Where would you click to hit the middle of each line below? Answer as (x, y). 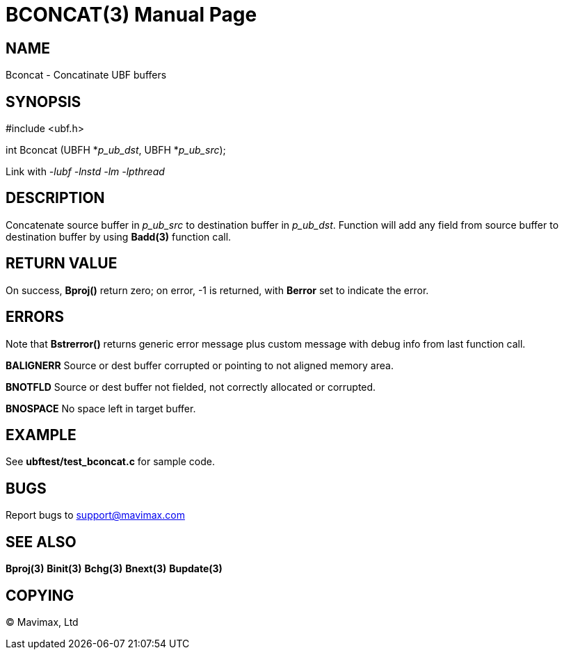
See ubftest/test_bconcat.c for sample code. (110, 462)
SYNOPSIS (43, 102)
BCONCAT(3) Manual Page (131, 15)
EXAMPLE (41, 435)
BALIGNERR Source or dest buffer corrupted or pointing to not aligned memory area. (200, 365)
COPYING (40, 595)
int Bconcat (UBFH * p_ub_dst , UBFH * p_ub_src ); (116, 150)
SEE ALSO (41, 542)
